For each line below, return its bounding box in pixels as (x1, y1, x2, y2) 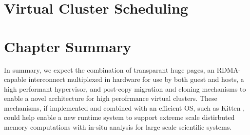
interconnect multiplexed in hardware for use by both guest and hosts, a (28, 74, 244, 84)
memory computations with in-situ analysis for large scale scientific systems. (4, 122, 232, 132)
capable (4, 74, 26, 84)
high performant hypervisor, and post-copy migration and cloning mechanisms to (4, 83, 246, 94)
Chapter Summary (4, 36, 132, 56)
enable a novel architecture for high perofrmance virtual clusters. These (4, 93, 217, 103)
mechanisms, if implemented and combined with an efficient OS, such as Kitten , (4, 102, 245, 113)
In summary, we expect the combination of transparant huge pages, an (4, 64, 215, 75)
